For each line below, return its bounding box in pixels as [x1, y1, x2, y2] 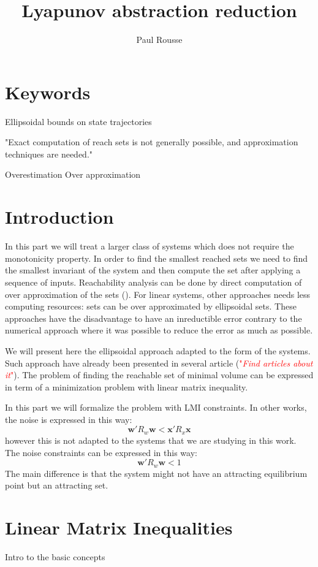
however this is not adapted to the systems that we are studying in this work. [5, 433, 297, 446]
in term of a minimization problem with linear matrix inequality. [5, 380, 248, 393]
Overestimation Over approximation [5, 168, 141, 181]
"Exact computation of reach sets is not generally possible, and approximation [5, 135, 298, 148]
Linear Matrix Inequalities [5, 514, 233, 539]
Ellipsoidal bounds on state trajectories [5, 115, 152, 127]
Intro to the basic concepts [5, 550, 105, 563]
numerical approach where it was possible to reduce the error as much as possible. [5, 324, 313, 337]
